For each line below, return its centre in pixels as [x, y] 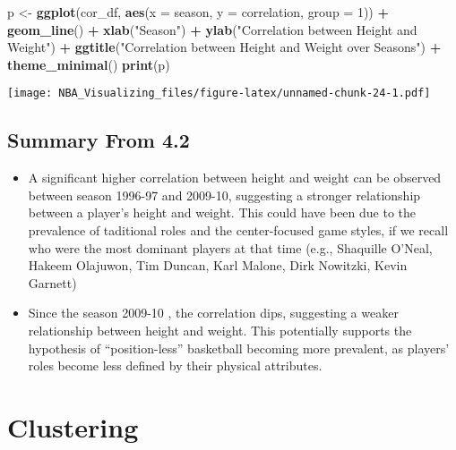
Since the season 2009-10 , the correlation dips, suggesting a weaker [213, 313]
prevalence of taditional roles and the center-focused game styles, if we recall [238, 230]
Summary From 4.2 [99, 140]
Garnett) [52, 282]
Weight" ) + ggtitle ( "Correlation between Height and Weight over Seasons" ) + [224, 47]
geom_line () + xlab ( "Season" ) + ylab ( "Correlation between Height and [212, 29]
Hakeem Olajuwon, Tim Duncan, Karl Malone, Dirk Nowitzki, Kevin [218, 265]
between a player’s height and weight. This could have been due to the [222, 212]
